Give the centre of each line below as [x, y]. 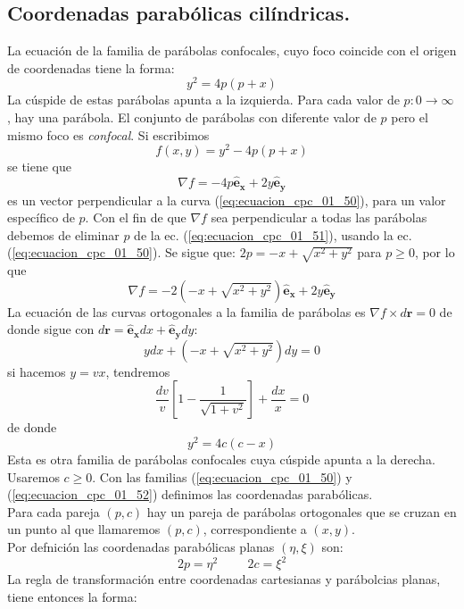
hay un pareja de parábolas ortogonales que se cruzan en [302, 511]
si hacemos [37, 371]
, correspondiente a [255, 529]
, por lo [435, 252]
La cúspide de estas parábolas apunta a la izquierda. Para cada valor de [203, 100]
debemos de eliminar [63, 234]
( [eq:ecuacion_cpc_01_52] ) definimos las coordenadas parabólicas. [190, 494]
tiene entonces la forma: [72, 596]
